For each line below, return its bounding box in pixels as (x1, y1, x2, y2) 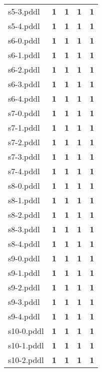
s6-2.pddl (8, 64, 40, 75)
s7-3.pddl (8, 151, 40, 162)
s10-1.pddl (8, 339, 44, 351)
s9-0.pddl (8, 252, 40, 264)
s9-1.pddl (8, 267, 40, 278)
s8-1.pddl (8, 194, 40, 206)
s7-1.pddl (8, 122, 40, 133)
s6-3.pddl (8, 78, 40, 90)
